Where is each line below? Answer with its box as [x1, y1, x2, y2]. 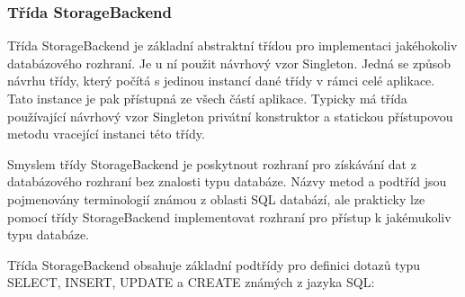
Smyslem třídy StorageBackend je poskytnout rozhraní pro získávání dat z [7, 154, 416, 173]
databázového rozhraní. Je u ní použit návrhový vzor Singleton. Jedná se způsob [7, 53, 452, 72]
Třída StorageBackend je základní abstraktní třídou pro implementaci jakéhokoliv [7, 36, 458, 55]
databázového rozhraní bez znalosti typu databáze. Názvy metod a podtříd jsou [7, 172, 447, 191]
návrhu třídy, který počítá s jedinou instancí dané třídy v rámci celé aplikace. [7, 71, 435, 90]
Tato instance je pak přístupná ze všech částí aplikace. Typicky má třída [7, 89, 407, 107]
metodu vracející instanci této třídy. [7, 124, 205, 143]
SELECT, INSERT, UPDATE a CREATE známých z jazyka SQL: [7, 273, 375, 292]
